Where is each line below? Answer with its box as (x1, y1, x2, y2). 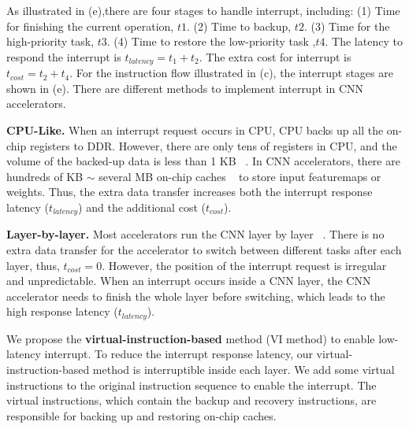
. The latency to (325, 33, 403, 50)
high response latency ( (6, 303, 118, 320)
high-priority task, (6, 33, 95, 50)
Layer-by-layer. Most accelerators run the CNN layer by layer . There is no (6, 226, 385, 242)
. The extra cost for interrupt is (199, 48, 351, 65)
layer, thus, (6, 257, 60, 273)
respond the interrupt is (6, 48, 121, 65)
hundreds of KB (6, 168, 84, 184)
